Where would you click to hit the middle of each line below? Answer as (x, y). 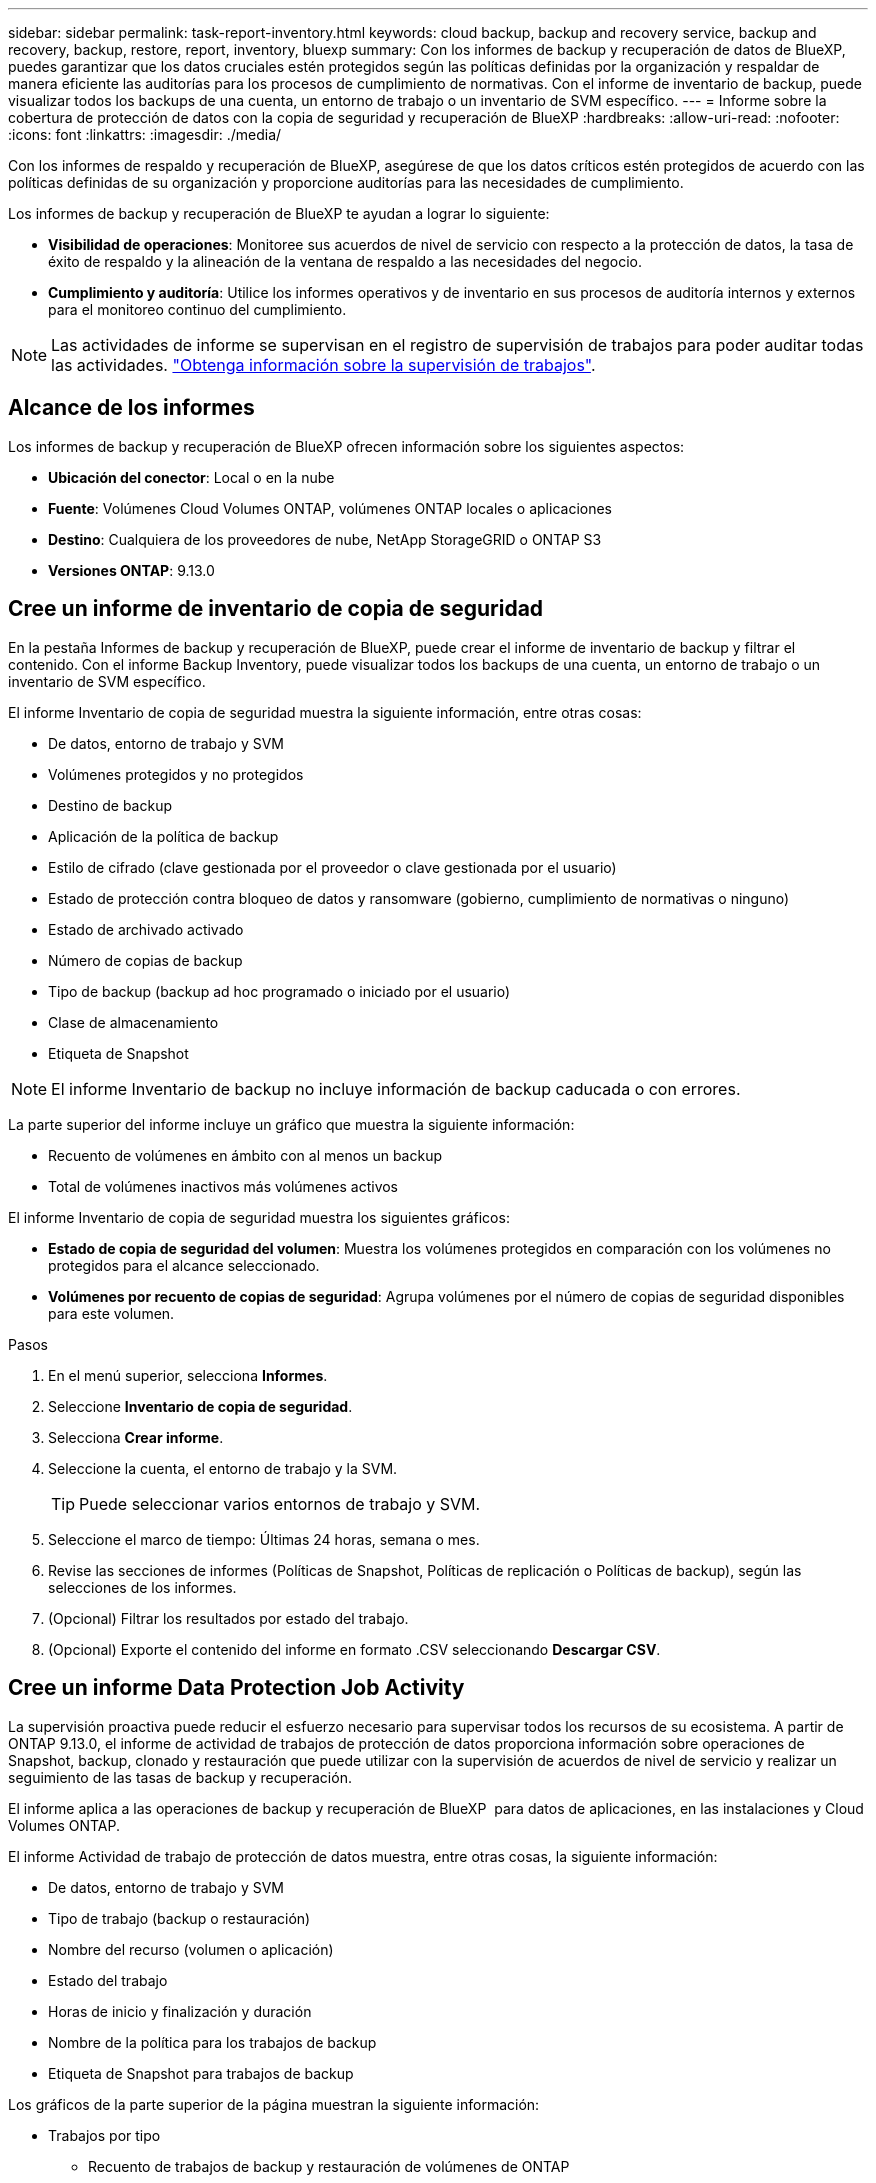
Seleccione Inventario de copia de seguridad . (200, 1406)
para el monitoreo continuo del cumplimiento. (197, 309)
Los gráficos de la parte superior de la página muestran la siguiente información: (274, 2104)
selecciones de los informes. (142, 1587)
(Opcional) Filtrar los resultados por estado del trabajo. (228, 1618)
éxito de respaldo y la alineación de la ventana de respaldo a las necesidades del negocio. (345, 261)
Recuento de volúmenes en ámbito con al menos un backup (245, 1155)
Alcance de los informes (131, 408)
